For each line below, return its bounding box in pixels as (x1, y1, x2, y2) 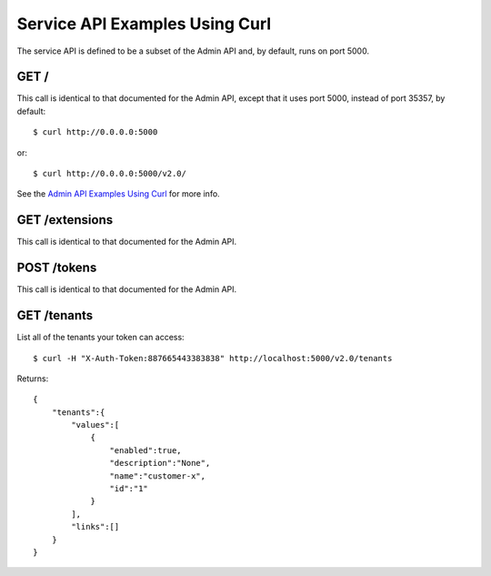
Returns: (16, 373, 49, 384)
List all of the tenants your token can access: (16, 332, 185, 343)
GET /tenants (16, 308, 94, 323)
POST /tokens (16, 260, 97, 276)
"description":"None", (109, 458, 211, 469)
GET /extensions (16, 212, 114, 227)
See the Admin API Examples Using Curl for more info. (16, 188, 220, 199)
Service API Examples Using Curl (16, 14, 272, 34)
